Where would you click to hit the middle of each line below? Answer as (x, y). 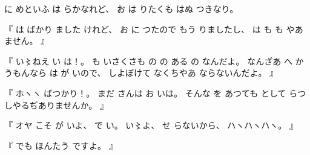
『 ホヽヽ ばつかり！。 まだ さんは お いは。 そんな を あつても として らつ (155, 93)
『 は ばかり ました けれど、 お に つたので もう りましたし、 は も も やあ (154, 29)
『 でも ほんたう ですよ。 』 (61, 145)
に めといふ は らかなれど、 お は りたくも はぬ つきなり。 (121, 8)
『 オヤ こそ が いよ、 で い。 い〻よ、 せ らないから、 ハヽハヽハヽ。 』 (151, 125)
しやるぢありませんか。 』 (56, 105)
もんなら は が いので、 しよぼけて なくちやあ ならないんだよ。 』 (145, 73)
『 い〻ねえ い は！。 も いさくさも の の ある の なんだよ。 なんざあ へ (148, 61)
